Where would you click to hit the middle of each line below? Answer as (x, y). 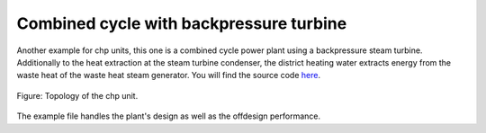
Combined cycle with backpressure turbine (182, 23)
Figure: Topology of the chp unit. (77, 95)
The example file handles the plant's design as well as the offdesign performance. (169, 116)
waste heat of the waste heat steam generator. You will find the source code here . (169, 75)
